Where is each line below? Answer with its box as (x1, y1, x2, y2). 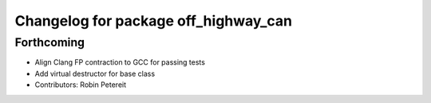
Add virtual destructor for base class (34, 69, 156, 78)
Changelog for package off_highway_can (14, 12, 293, 30)
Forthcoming (14, 35, 85, 50)
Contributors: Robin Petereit (34, 80, 127, 89)
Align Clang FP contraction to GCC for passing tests (34, 57, 205, 67)
